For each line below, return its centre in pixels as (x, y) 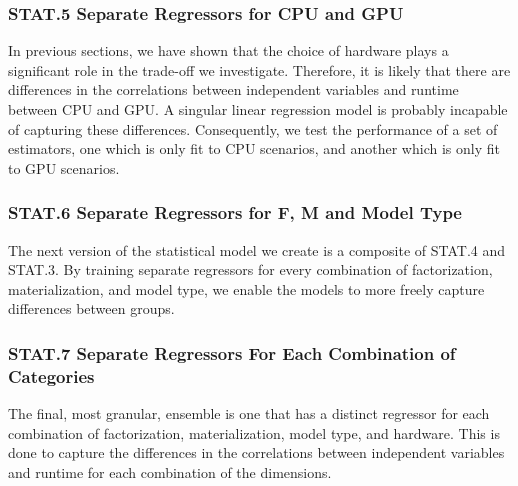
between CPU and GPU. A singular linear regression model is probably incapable (258, 109)
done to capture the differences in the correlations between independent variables (256, 452)
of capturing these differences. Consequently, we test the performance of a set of (253, 128)
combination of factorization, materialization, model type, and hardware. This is (254, 432)
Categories (51, 375)
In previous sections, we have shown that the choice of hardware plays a (228, 50)
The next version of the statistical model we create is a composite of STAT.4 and (257, 249)
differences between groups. (91, 308)
